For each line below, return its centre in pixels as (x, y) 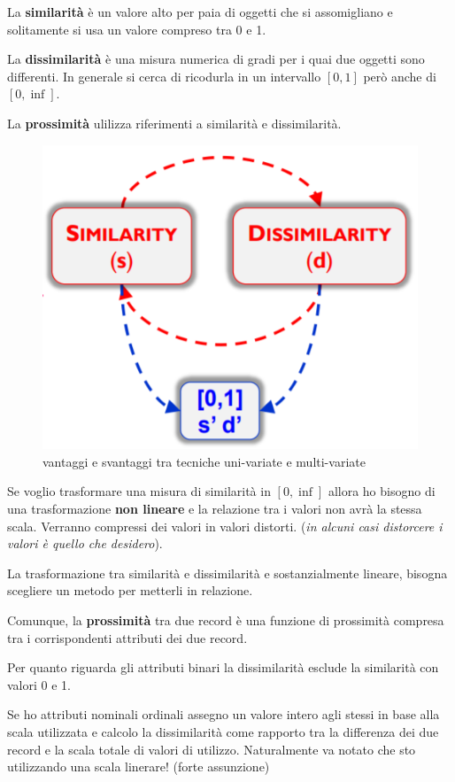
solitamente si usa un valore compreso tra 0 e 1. (137, 29)
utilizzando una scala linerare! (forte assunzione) (139, 767)
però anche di (400, 76)
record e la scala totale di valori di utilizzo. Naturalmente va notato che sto (212, 749)
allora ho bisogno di (382, 491)
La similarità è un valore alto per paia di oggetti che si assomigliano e (200, 12)
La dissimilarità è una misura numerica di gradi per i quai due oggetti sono (216, 59)
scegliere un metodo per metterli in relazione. (130, 590)
